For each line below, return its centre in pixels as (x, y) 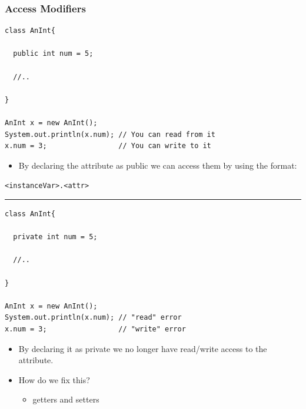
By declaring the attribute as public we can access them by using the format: (158, 165)
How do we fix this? (54, 379)
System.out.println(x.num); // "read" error (93, 318)
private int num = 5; (55, 237)
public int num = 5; (53, 54)
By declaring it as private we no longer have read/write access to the (143, 348)
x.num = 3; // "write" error (95, 329)
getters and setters (66, 399)
